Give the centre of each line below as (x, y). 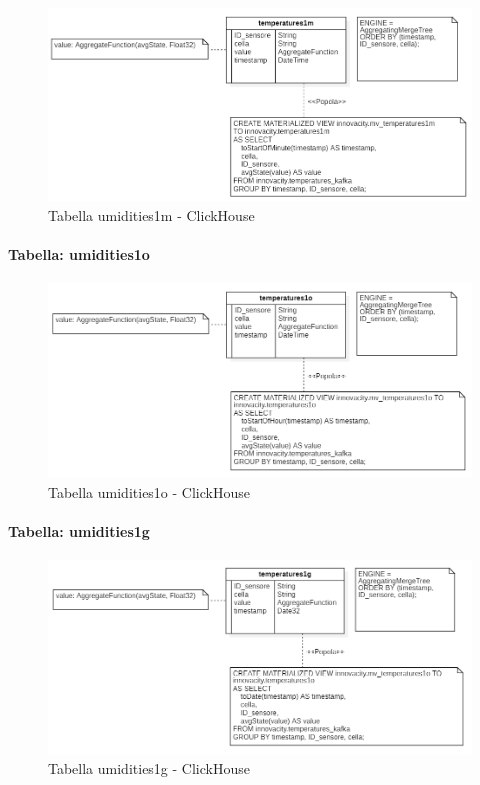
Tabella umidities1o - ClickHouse (149, 491)
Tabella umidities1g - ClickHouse (149, 768)
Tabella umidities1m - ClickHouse (151, 214)
